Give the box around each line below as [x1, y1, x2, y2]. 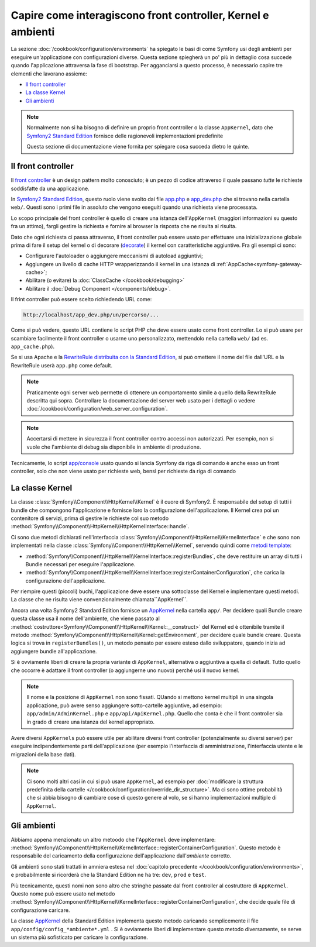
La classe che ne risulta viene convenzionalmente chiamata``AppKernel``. [11, 596, 188, 603]
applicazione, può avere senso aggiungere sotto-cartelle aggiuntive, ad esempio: [26, 702, 222, 709]
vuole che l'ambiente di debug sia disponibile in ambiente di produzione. [26, 443, 201, 450]
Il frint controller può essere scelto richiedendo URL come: [11, 296, 152, 303]
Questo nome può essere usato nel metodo [11, 890, 115, 897]
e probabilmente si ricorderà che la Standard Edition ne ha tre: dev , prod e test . [11, 872, 207, 879]
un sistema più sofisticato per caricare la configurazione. [11, 934, 149, 941]
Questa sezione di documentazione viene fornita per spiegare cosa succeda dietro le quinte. [26, 143, 250, 150]
